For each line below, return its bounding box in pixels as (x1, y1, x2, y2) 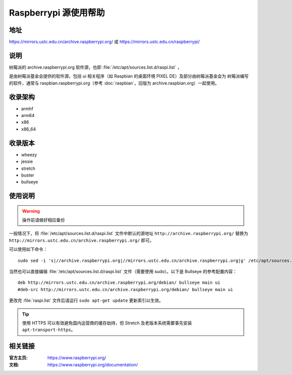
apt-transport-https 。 (22, 327, 75, 333)
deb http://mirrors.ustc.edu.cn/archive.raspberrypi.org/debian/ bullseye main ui (18, 280, 220, 285)
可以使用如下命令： (9, 246, 48, 252)
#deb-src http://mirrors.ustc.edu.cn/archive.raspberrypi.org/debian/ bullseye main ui (18, 287, 234, 292)
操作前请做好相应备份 (22, 217, 65, 223)
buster (21, 172, 35, 178)
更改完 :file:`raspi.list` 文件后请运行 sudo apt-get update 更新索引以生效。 (9, 297, 164, 303)
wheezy (21, 152, 37, 158)
